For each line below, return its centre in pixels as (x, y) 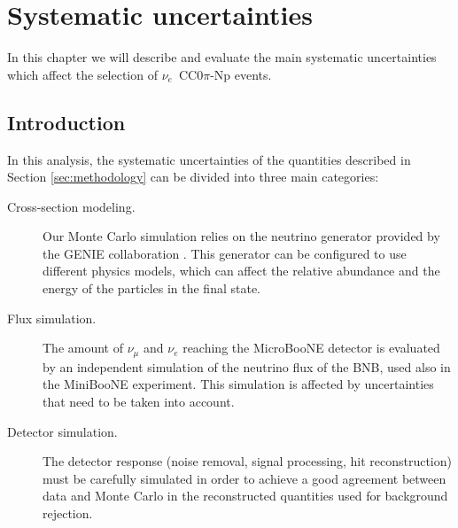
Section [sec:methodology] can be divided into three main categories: (193, 177)
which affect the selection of (82, 74)
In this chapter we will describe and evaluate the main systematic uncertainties (222, 57)
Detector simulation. (62, 431)
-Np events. (241, 74)
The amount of (83, 348)
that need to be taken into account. (139, 401)
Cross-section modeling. (71, 206)
